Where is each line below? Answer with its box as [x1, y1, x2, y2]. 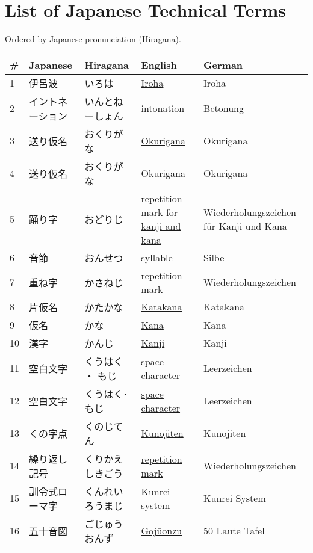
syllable [141, 250, 173, 265]
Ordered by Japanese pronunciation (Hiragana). [5, 32, 181, 45]
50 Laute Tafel [203, 524, 265, 538]
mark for [141, 205, 178, 219]
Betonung [203, 101, 244, 116]
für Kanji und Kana [203, 218, 287, 233]
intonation [141, 101, 185, 116]
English [141, 57, 177, 72]
